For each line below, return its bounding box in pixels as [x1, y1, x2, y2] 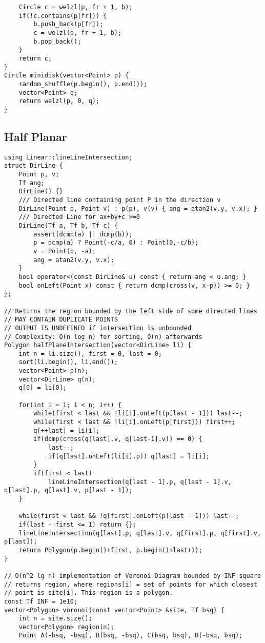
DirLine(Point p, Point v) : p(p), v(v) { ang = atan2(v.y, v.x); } [18, 205, 257, 212]
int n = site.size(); [18, 615, 92, 622]
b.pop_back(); [33, 37, 81, 45]
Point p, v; [18, 171, 59, 178]
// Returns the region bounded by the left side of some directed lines [4, 307, 257, 315]
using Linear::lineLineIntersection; [4, 153, 133, 161]
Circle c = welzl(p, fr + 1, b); [18, 4, 133, 11]
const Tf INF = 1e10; [4, 597, 78, 605]
